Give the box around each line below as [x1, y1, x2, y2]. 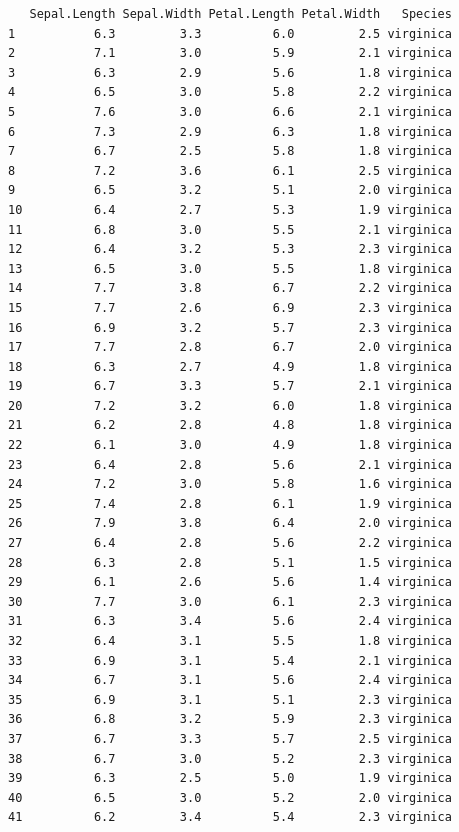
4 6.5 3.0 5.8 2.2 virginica [8, 85, 452, 100]
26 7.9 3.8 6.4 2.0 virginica [8, 516, 452, 531]
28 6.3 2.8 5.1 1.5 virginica [8, 555, 452, 570]
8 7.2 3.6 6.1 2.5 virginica [8, 163, 452, 178]
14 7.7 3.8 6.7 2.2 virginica [8, 281, 452, 296]
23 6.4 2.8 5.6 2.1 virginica [8, 457, 452, 472]
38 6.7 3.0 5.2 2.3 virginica [8, 751, 452, 766]
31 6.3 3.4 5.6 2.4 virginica [8, 614, 452, 629]
